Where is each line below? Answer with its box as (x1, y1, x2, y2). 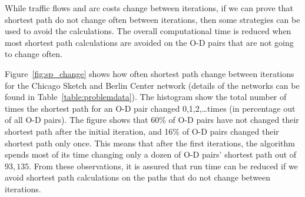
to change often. (5, 48, 62, 60)
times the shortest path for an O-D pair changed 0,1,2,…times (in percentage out (5, 102, 296, 114)
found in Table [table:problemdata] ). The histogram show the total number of (5, 91, 287, 103)
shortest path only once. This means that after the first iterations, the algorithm (5, 136, 295, 149)
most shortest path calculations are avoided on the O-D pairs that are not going (5, 36, 294, 48)
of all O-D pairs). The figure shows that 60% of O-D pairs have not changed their (5, 113, 299, 126)
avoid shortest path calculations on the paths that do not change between (5, 171, 271, 183)
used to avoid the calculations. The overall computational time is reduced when (5, 25, 291, 37)
